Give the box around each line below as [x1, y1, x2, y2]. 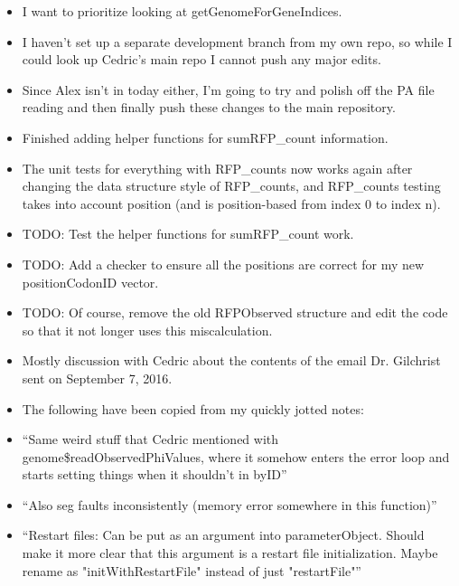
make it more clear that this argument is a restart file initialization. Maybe [22, 543, 438, 562]
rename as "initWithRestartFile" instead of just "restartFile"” [22, 561, 361, 580]
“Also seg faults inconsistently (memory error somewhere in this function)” [22, 495, 437, 514]
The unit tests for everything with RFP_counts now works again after [22, 158, 413, 177]
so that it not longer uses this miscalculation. [22, 320, 273, 339]
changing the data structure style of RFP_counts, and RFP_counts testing [22, 176, 441, 195]
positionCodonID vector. [22, 272, 159, 291]
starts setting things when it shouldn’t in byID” [22, 465, 287, 484]
